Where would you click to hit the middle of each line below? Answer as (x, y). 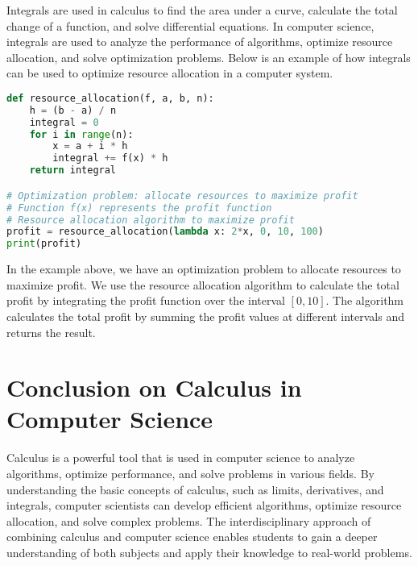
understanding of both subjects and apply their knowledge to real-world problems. (209, 552)
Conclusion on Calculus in (154, 387)
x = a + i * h (90, 146)
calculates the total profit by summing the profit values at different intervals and (205, 316)
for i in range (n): (81, 134)
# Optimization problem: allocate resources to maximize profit (182, 196)
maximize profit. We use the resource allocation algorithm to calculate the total (203, 284)
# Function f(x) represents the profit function (139, 208)
